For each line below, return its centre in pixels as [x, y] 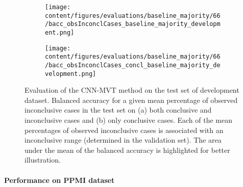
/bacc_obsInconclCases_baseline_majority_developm [133, 24]
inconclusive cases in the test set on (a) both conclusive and [118, 110]
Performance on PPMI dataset [59, 180]
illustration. [43, 160]
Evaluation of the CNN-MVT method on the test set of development [132, 90]
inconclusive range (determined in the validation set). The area [123, 140]
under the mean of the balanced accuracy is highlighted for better [127, 150]
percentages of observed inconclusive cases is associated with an [124, 130]
